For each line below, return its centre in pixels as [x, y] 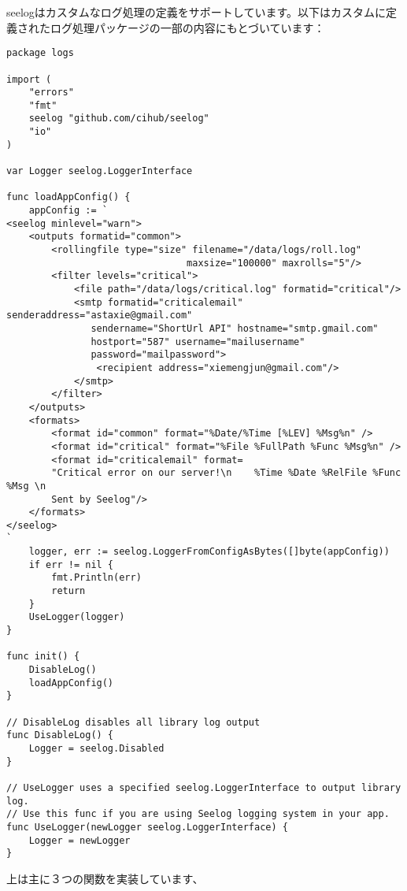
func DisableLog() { [60, 735]
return [68, 591]
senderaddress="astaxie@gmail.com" [100, 316]
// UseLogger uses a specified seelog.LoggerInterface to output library [204, 787]
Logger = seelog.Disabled [96, 748]
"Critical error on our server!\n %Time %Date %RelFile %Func [226, 473]
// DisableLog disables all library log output [133, 722]
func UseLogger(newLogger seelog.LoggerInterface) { [147, 827]
